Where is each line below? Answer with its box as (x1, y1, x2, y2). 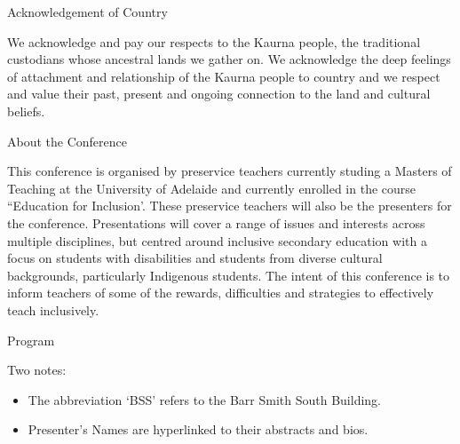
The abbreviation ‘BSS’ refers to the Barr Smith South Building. (28, 390, 381, 408)
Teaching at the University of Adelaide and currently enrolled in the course (7, 178, 416, 197)
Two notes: (7, 361, 67, 379)
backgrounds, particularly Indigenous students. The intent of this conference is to (7, 266, 450, 284)
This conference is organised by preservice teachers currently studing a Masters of (7, 162, 452, 180)
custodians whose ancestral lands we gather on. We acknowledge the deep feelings (7, 50, 451, 68)
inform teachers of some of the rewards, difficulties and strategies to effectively (7, 283, 434, 302)
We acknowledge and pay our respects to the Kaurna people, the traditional (7, 32, 421, 51)
